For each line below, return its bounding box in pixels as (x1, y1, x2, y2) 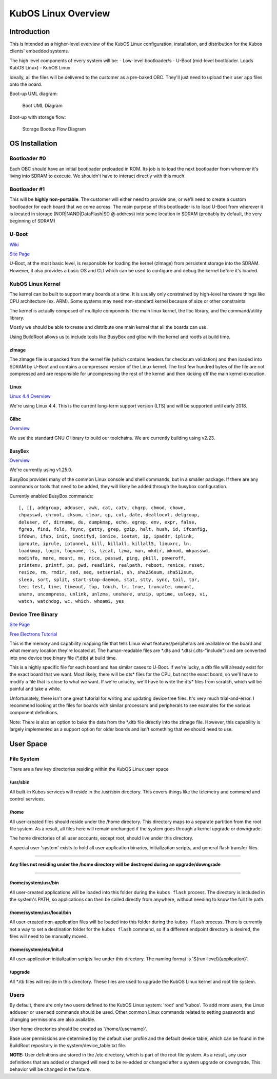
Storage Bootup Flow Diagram (22, 126, 86, 132)
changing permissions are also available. (9, 1016, 96, 1022)
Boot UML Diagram (22, 102, 63, 108)
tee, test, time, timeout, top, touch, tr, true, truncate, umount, (18, 584, 194, 590)
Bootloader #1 (9, 185, 45, 193)
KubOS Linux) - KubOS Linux (9, 65, 71, 71)
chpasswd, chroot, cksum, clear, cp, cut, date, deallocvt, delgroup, (18, 512, 200, 518)
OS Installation (9, 139, 57, 148)
